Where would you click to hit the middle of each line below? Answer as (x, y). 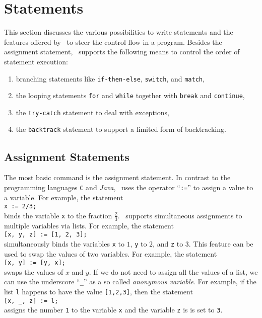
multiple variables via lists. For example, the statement (89, 225)
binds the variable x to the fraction (58, 215)
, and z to (168, 243)
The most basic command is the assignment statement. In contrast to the (117, 177)
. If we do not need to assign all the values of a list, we (173, 271)
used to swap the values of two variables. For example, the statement (111, 253)
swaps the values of (34, 271)
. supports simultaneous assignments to (180, 215)
